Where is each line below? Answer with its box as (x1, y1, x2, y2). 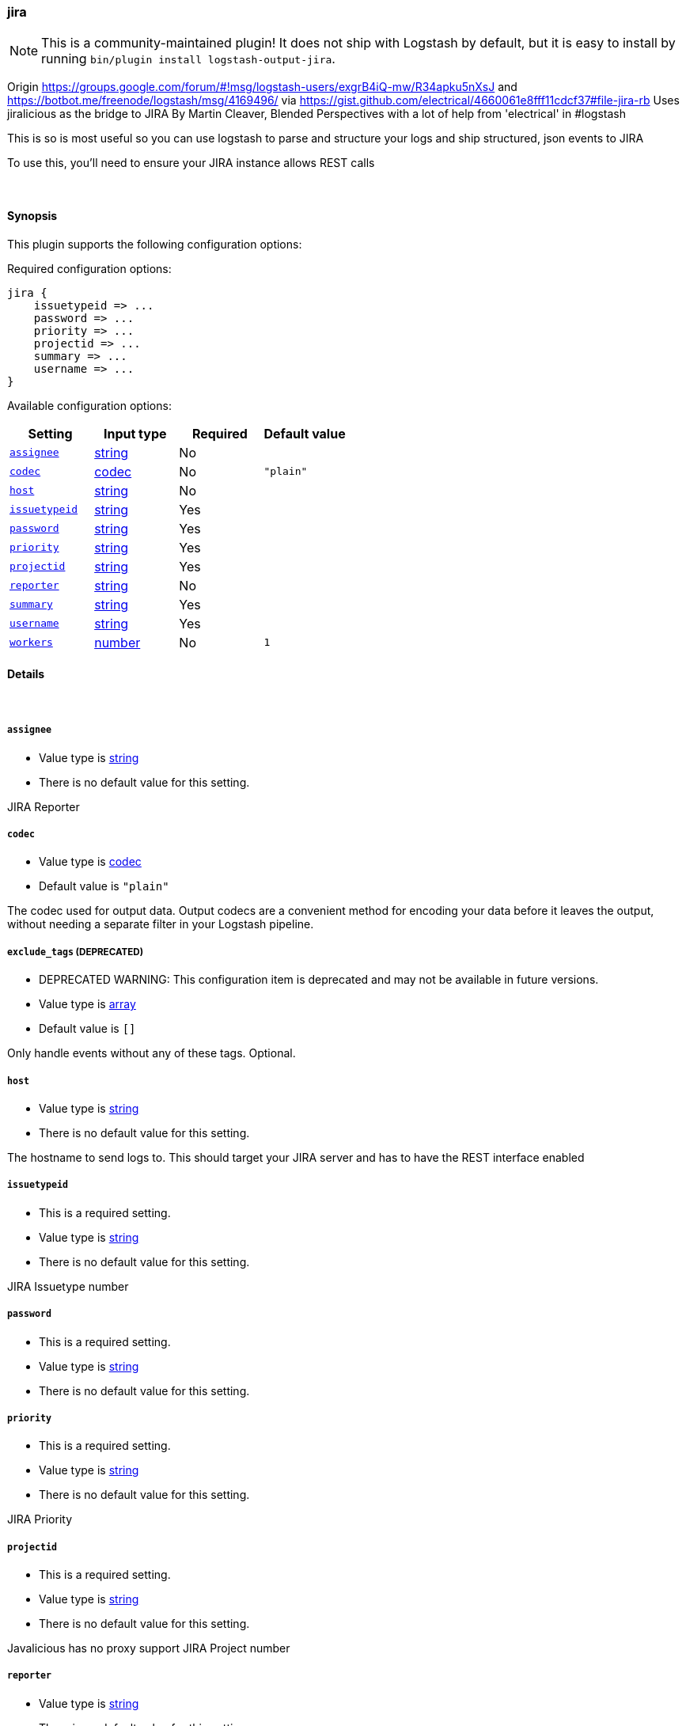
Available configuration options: (7, 398, 172, 412)
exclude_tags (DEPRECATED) (7, 946, 144, 958)
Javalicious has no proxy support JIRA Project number (7, 1641, 290, 1656)
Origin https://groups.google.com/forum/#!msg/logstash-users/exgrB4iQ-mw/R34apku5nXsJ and (7, 80, 517, 94)
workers (9, 636, 53, 649)
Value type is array (39, 997, 136, 1011)
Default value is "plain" (39, 879, 169, 893)
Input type (103, 425, 167, 442)
